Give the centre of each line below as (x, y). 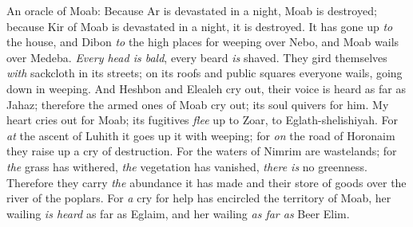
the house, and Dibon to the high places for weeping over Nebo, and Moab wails (203, 42)
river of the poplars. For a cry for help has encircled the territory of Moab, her (199, 198)
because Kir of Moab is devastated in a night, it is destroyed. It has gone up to (200, 26)
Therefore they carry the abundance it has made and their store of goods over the (206, 182)
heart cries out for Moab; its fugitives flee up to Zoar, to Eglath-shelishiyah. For (203, 120)
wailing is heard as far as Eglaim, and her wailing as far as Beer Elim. (178, 213)
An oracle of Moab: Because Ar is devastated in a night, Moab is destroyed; (192, 10)
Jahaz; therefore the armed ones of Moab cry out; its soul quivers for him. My (198, 104)
